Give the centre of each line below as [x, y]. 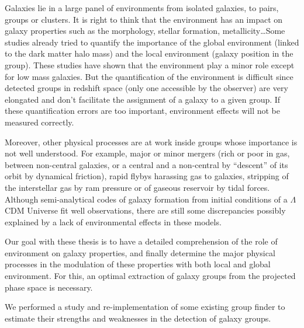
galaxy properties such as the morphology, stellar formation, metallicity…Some [145, 31]
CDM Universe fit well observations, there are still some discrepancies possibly [145, 210]
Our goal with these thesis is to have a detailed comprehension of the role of [141, 241]
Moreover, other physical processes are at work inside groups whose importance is [151, 142]
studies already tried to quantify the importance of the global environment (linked [152, 42]
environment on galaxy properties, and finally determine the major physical [140, 252]
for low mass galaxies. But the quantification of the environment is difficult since [149, 76]
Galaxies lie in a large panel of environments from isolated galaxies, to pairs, [142, 8]
